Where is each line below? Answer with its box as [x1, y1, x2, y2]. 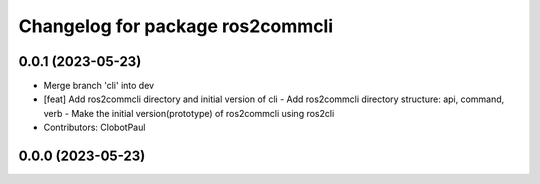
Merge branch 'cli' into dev [43, 80, 155, 92]
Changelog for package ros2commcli [18, 15, 334, 37]
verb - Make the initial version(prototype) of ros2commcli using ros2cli [43, 107, 335, 119]
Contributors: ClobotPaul [43, 121, 146, 134]
